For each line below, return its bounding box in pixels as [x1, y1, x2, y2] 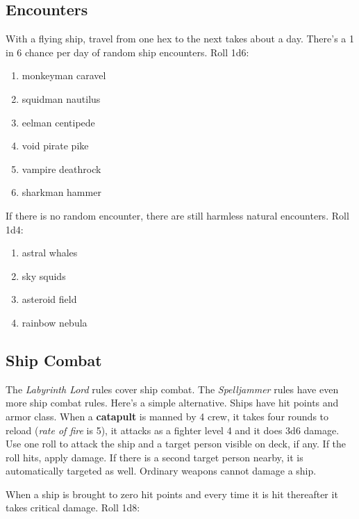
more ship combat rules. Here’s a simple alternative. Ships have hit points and [6, 395, 339, 410]
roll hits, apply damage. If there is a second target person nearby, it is [6, 450, 303, 464]
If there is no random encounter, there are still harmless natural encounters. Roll [6, 208, 349, 222]
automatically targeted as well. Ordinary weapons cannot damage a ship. [6, 463, 317, 478]
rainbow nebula [22, 315, 87, 329]
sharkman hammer [22, 185, 101, 199]
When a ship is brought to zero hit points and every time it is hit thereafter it [6, 486, 338, 501]
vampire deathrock [22, 161, 101, 176]
